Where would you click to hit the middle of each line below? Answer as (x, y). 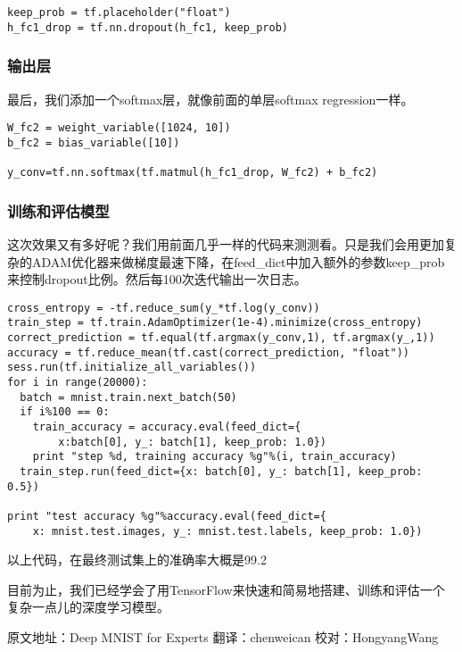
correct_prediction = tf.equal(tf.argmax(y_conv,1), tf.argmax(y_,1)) (221, 338)
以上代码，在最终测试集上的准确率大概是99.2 (137, 560)
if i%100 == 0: (65, 412)
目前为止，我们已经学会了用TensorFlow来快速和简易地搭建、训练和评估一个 (226, 589)
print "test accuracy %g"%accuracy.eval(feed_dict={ (167, 516)
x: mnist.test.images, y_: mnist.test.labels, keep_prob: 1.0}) (227, 531)
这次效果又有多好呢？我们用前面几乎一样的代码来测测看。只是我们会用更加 (226, 243)
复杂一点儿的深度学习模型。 (88, 607)
